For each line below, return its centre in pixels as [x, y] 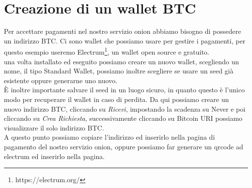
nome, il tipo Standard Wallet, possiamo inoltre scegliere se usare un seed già [119, 71]
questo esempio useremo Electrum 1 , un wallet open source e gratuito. [107, 51]
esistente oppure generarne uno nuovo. [61, 80]
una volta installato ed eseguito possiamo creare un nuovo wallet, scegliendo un [121, 61]
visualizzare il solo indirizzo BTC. [54, 127]
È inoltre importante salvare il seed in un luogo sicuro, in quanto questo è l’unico [124, 90]
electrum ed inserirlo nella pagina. [54, 156]
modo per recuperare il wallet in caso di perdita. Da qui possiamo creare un [117, 99]
